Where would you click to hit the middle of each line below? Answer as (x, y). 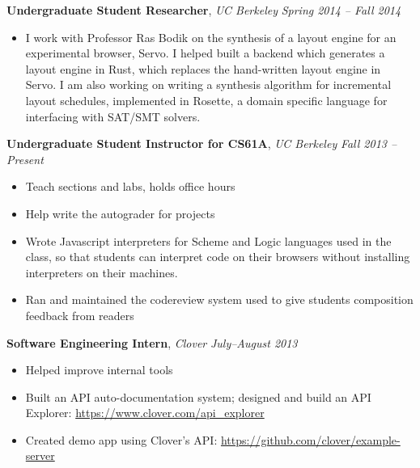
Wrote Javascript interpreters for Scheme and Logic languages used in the (208, 240)
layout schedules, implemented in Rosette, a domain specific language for (206, 100)
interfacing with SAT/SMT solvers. (113, 116)
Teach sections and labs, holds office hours (130, 186)
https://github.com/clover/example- (310, 439)
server (40, 455)
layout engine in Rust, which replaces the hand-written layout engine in (203, 68)
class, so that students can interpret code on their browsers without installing (218, 257)
